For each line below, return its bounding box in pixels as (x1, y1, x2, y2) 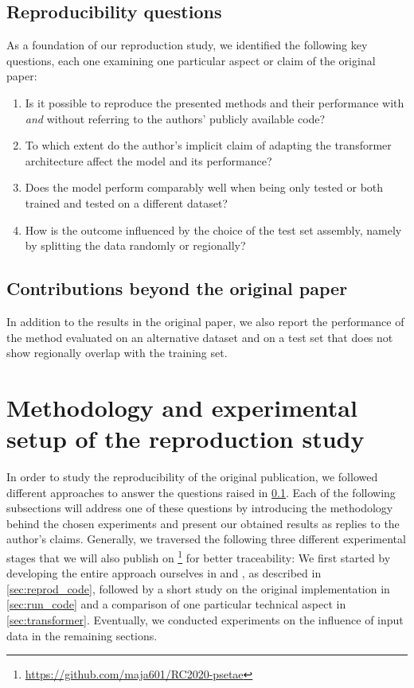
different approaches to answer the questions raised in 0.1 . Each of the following (6, 484, 396, 500)
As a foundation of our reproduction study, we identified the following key (6, 37, 368, 53)
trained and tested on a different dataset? (25, 194, 228, 211)
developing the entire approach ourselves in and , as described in (6, 565, 322, 581)
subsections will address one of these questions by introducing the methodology (6, 499, 393, 516)
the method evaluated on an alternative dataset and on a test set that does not (6, 328, 393, 345)
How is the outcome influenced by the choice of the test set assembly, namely (25, 221, 402, 238)
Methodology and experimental (6, 391, 357, 423)
